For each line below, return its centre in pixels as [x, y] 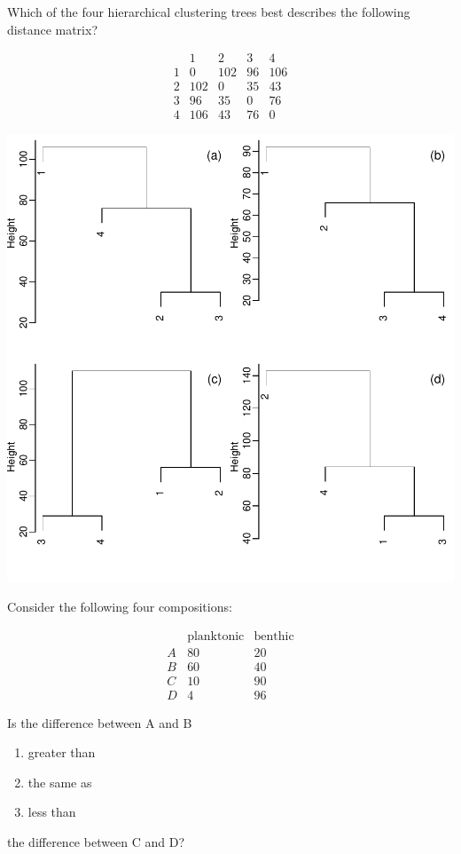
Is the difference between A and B [100, 722]
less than [52, 812]
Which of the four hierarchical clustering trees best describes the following [209, 12]
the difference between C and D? [96, 842]
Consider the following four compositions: [120, 606]
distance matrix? [53, 29]
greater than [62, 752]
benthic [274, 636]
